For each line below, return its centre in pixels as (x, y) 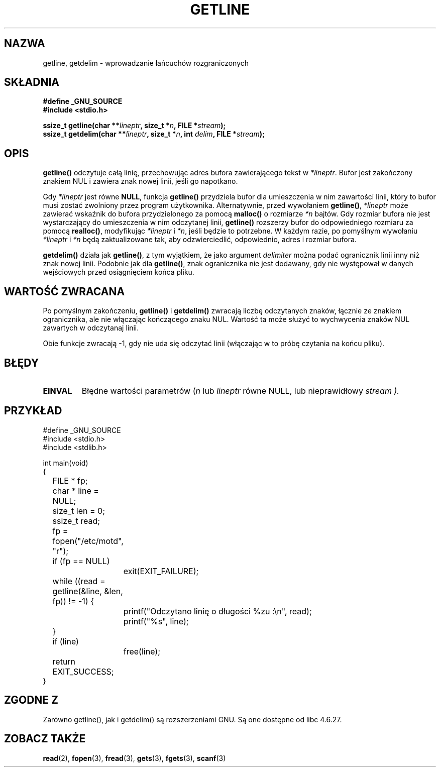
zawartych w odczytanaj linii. (91, 328)
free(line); (142, 651)
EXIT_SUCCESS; (83, 671)
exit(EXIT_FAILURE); (161, 571)
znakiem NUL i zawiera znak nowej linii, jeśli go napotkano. (140, 181)
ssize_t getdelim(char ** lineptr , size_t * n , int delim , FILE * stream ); (154, 134)
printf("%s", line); (156, 621)
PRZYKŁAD (33, 411)
